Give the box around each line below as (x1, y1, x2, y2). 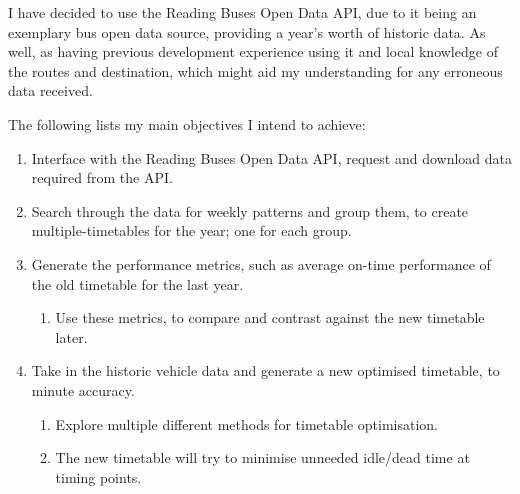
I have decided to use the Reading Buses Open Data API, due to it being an (8, 2, 477, 22)
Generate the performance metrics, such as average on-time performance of (31, 253, 491, 274)
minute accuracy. (31, 379, 135, 400)
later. (55, 326, 88, 347)
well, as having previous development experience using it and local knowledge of (8, 41, 498, 62)
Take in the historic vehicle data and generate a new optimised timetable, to (31, 360, 500, 381)
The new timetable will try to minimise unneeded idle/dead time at (55, 447, 470, 468)
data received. (8, 80, 93, 101)
